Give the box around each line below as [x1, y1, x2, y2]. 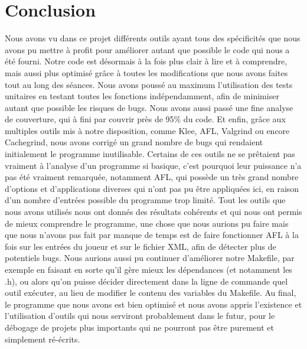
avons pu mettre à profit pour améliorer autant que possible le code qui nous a [5, 43, 290, 56]
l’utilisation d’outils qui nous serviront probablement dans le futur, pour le [5, 309, 275, 322]
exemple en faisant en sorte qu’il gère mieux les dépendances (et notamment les [5, 263, 292, 275]
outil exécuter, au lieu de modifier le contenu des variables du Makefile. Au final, [5, 286, 296, 299]
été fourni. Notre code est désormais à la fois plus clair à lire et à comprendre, [5, 55, 288, 67]
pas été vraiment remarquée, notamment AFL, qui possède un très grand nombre [5, 171, 299, 183]
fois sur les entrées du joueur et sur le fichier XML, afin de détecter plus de [5, 240, 276, 252]
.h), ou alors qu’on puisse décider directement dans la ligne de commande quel [5, 275, 288, 287]
